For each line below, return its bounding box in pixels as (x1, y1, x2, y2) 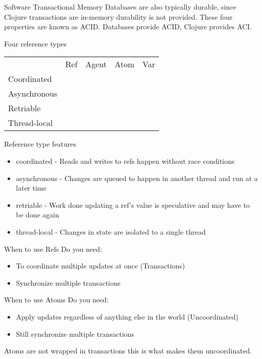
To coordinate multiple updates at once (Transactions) (16, 260, 185, 271)
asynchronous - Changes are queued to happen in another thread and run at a (16, 172, 258, 183)
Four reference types (4, 38, 67, 49)
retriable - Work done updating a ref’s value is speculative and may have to (16, 199, 250, 210)
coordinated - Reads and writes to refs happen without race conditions (16, 155, 235, 166)
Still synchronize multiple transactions (16, 328, 134, 339)
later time (16, 183, 46, 193)
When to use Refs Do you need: (4, 243, 102, 254)
